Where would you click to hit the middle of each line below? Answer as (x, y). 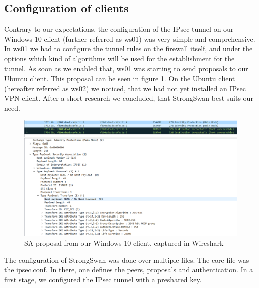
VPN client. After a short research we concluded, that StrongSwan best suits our (129, 98)
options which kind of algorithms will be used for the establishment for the (119, 58)
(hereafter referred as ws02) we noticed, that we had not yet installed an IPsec (125, 88)
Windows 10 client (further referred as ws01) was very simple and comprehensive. (130, 39)
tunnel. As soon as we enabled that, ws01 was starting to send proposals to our (126, 68)
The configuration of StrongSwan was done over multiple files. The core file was (127, 260)
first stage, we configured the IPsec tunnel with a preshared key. (103, 279)
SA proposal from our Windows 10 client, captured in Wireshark (124, 242)
